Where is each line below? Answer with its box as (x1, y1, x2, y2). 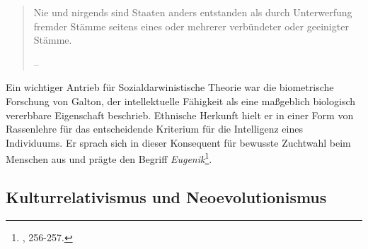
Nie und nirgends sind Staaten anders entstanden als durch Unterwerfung (33, 5, 352, 19)
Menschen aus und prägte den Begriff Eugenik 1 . (6, 150, 212, 166)
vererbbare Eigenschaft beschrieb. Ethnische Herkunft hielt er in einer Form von (6, 107, 354, 122)
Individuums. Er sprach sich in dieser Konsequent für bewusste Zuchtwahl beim (6, 135, 351, 150)
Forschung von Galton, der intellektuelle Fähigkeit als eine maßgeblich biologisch (6, 93, 356, 108)
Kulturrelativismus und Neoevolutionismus (6, 186, 327, 207)
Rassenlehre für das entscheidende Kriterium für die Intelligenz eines (6, 121, 303, 136)
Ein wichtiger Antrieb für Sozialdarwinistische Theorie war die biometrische (6, 80, 334, 95)
